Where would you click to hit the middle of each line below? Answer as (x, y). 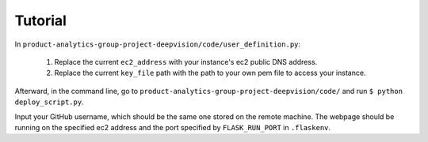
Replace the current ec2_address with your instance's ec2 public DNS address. (186, 62)
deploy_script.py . (49, 102)
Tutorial (41, 21)
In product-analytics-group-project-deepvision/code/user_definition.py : (158, 44)
